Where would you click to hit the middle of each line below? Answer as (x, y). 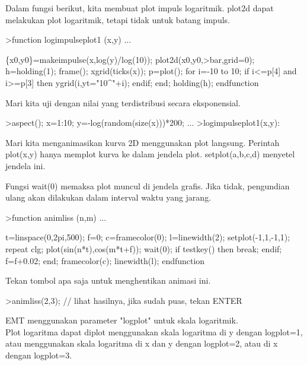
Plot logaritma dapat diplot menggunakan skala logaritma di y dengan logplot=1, (154, 331)
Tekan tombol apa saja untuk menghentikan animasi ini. (108, 280)
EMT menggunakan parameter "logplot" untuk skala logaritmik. (122, 320)
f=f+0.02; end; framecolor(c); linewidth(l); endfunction (105, 260)
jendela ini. (25, 165)
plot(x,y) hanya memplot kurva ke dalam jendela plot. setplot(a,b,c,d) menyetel (150, 154)
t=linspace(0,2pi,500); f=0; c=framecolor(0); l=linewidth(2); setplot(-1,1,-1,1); (148, 237)
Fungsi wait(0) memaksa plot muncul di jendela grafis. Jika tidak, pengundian (148, 185)
